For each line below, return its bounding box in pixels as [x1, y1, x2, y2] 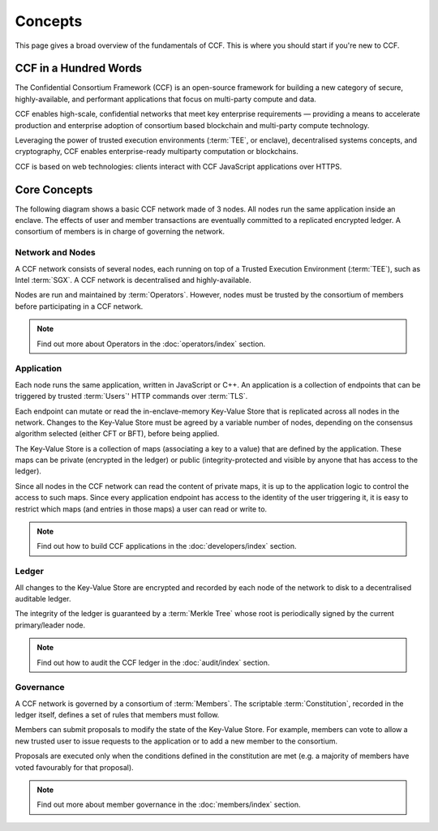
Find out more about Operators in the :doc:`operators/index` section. [36, 339, 266, 349]
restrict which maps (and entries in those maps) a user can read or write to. [15, 503, 268, 514]
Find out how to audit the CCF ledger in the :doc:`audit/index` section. [36, 658, 270, 667]
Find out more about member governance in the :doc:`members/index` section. [36, 799, 301, 810]
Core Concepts [15, 182, 93, 196]
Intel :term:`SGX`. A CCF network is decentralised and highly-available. [15, 276, 251, 285]
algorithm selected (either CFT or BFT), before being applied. [15, 429, 220, 439]
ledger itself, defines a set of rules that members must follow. [15, 710, 220, 720]
